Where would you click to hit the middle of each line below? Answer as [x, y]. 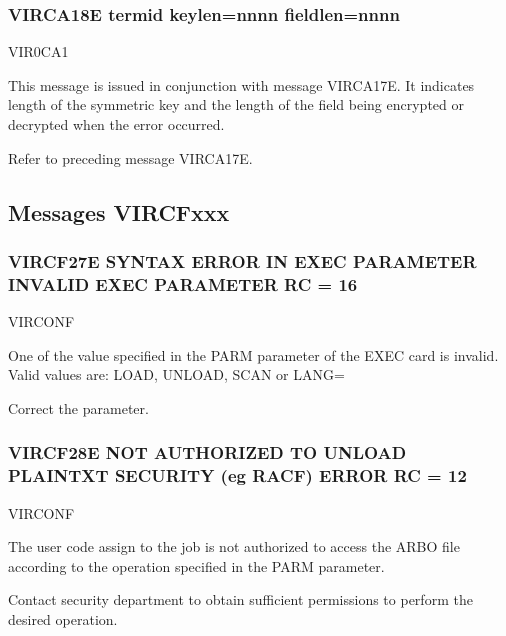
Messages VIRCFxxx [119, 211]
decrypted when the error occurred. [116, 124]
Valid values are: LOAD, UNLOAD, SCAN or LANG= [176, 374]
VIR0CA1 [38, 51]
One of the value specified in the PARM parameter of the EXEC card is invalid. [253, 354]
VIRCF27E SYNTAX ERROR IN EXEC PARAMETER [242, 260]
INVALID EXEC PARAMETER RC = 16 [183, 283]
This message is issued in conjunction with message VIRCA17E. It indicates [241, 84]
